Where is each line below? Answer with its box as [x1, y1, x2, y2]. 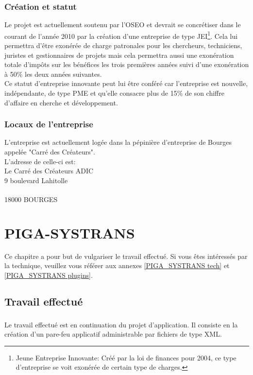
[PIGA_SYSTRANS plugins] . [4, 270, 93, 280]
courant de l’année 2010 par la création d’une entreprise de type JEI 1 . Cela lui [4, 29, 238, 41]
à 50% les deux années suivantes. [4, 68, 102, 79]
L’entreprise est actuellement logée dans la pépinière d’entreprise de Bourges [4, 137, 232, 147]
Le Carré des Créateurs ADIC [4, 166, 94, 176]
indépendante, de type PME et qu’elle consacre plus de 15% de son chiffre [4, 88, 224, 98]
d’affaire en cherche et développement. [4, 97, 118, 107]
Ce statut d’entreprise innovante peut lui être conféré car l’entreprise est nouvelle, [4, 78, 248, 88]
